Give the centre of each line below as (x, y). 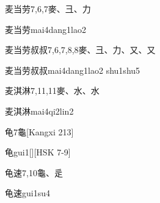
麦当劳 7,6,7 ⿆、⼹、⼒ (48, 9)
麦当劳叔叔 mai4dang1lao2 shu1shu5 (73, 70)
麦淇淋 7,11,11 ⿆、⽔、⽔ (52, 91)
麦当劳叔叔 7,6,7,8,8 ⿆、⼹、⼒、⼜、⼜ (80, 50)
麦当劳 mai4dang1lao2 (46, 29)
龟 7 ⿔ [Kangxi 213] (39, 131)
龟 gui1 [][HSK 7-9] (38, 152)
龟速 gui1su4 (27, 193)
